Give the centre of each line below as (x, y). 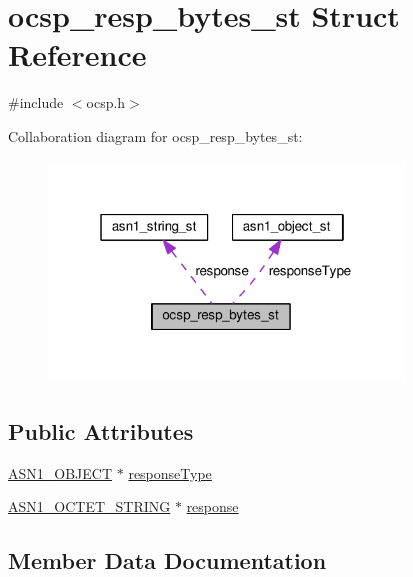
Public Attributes (101, 430)
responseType (170, 472)
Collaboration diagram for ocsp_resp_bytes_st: (155, 135)
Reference (77, 54)
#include (36, 102)
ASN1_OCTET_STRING (89, 506)
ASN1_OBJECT (60, 472)
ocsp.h (106, 102)
